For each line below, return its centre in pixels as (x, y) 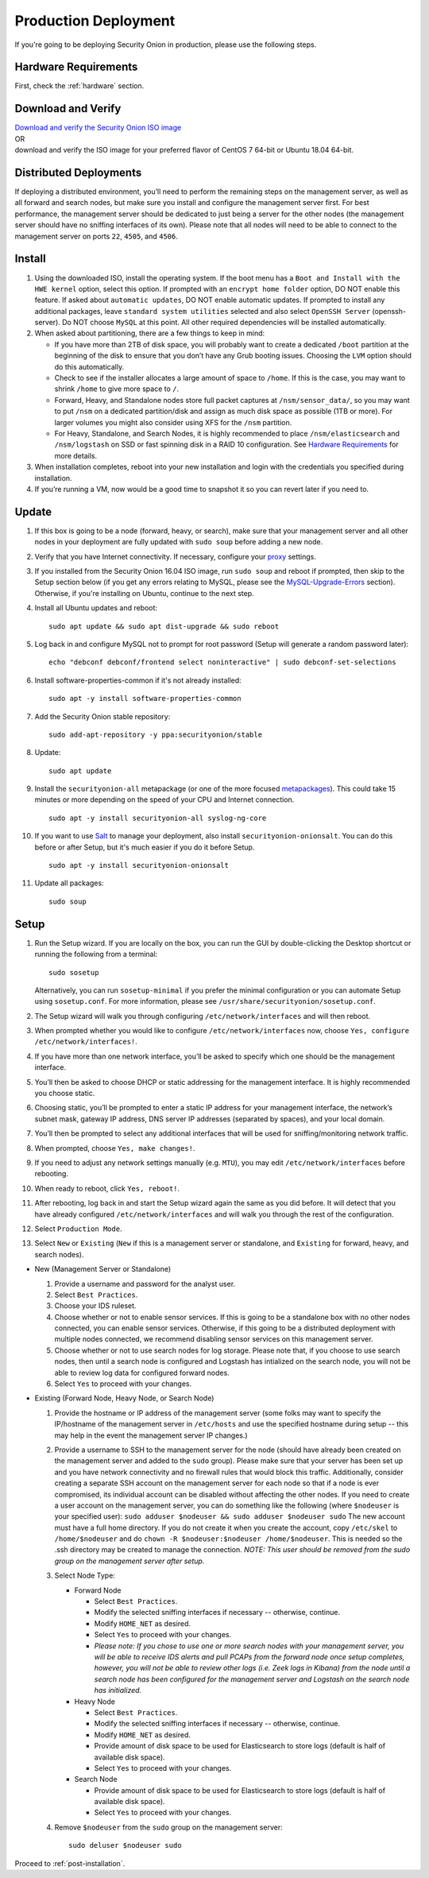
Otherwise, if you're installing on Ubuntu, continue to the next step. (144, 593)
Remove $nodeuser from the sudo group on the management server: (168, 1827)
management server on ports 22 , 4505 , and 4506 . (97, 236)
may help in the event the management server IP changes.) (151, 1435)
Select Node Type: (85, 1576)
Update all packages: (69, 883)
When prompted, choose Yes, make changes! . (115, 1148)
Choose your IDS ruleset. (95, 1306)
